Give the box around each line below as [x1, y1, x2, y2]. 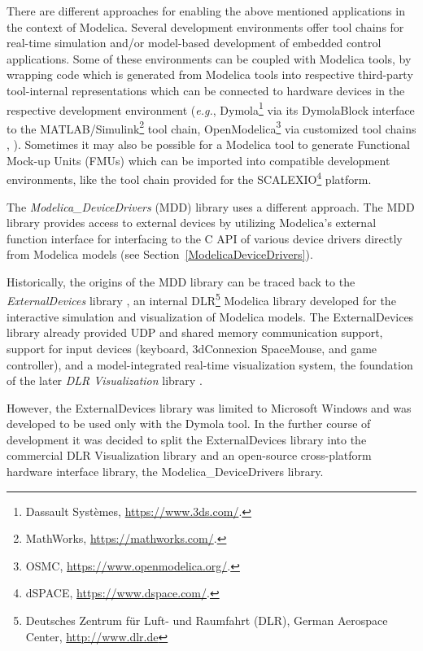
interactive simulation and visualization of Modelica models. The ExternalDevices [7, 308, 414, 325]
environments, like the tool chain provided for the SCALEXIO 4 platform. [7, 168, 372, 187]
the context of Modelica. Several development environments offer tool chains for [7, 18, 404, 35]
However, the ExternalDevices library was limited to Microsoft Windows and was [7, 399, 412, 416]
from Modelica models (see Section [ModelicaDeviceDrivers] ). [7, 246, 313, 263]
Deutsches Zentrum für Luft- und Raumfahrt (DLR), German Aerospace [25, 612, 388, 629]
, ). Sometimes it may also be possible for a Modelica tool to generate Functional [7, 136, 411, 153]
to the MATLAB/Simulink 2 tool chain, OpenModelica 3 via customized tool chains [7, 117, 416, 137]
